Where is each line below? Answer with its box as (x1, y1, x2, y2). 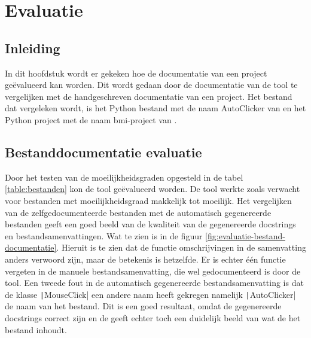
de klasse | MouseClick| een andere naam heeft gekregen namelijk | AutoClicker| (5, 288, 296, 300)
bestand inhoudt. (5, 323, 67, 336)
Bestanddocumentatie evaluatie (5, 142, 202, 161)
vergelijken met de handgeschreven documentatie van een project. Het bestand (5, 90, 292, 102)
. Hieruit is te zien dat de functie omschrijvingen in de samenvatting (56, 241, 306, 254)
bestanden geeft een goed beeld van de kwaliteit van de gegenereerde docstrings (5, 218, 296, 230)
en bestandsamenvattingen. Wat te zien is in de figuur (5, 229, 203, 242)
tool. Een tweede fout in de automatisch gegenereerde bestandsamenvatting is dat (5, 276, 304, 289)
